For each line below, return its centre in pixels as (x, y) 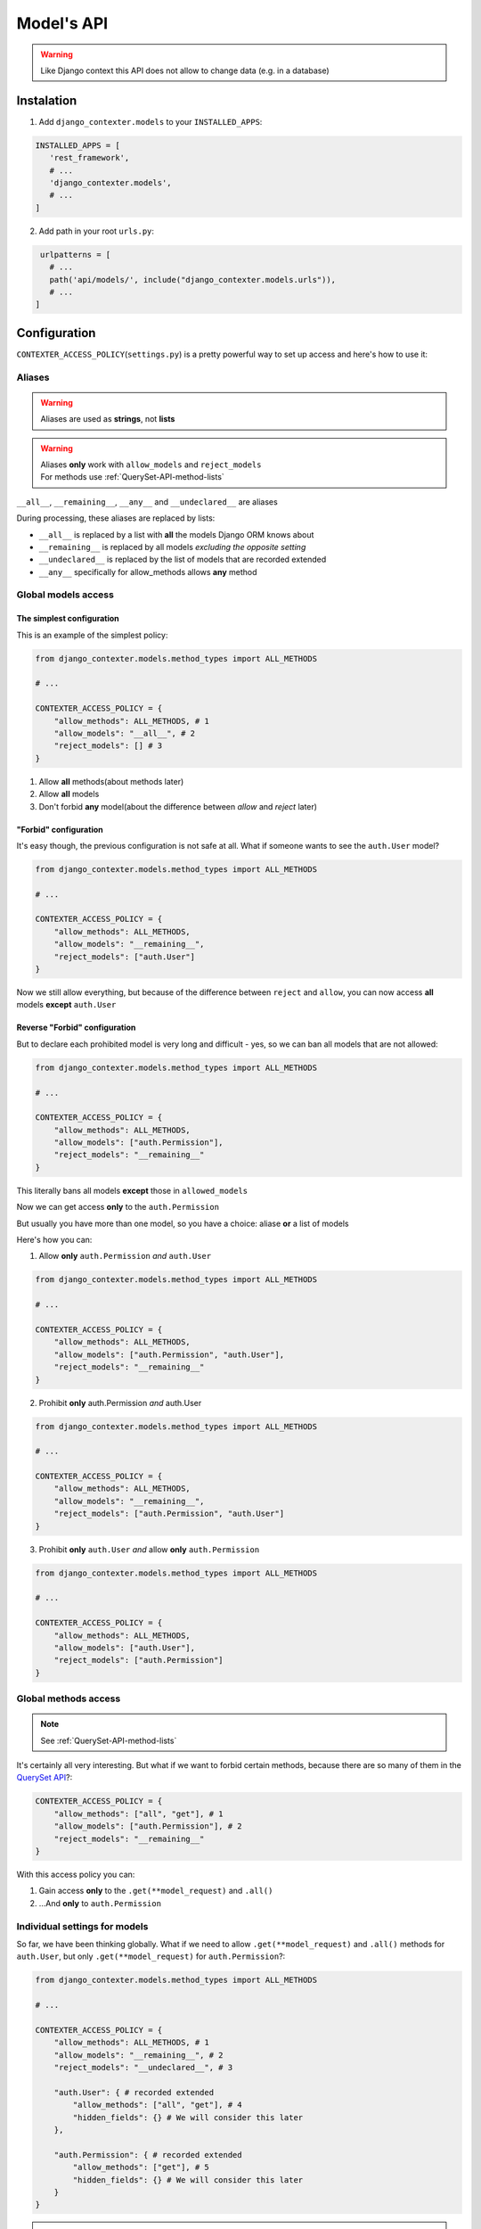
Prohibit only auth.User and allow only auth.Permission (149, 1549)
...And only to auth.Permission (100, 1903)
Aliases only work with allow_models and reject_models (151, 465)
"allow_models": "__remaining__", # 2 (139, 2055)
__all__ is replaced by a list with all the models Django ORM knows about (176, 534)
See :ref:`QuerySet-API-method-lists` (109, 1740)
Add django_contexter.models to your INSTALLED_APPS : (151, 121)
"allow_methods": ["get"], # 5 (141, 2167)
